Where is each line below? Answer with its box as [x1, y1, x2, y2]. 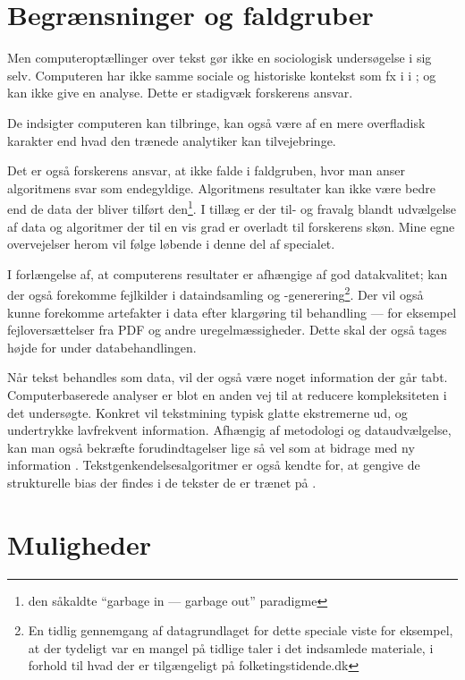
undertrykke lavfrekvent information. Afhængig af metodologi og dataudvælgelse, [7, 421, 452, 439]
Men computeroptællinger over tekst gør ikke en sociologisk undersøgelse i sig [7, 48, 432, 67]
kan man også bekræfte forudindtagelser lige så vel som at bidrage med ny [7, 438, 415, 456]
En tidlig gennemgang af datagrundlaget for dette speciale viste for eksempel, [28, 621, 453, 640]
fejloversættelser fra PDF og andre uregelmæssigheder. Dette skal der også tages [7, 320, 447, 339]
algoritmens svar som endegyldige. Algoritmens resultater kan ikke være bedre [7, 178, 435, 197]
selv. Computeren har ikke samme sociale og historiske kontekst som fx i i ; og [7, 65, 436, 84]
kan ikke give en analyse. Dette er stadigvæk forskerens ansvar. [7, 83, 353, 102]
